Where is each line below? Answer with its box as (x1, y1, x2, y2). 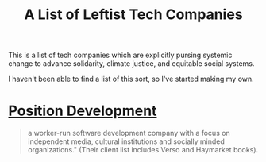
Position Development (8, 102, 157, 120)
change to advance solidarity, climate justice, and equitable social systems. (8, 59, 255, 68)
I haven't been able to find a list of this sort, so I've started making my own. (8, 74, 254, 84)
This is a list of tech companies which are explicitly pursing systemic (8, 50, 233, 60)
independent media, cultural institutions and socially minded (27, 137, 225, 146)
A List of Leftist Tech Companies (23, 6, 244, 24)
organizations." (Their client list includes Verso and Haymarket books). (27, 145, 259, 155)
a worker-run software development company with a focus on (27, 129, 230, 138)
